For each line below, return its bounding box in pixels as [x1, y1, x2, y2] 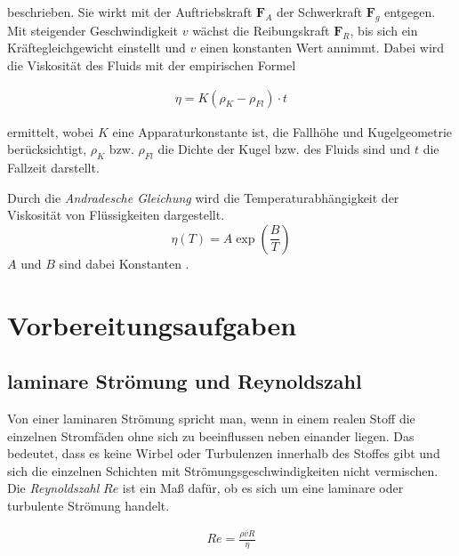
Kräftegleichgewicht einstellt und [7, 38, 186, 57]
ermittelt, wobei [7, 122, 94, 141]
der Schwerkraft [276, 3, 363, 20]
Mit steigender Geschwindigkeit [7, 20, 179, 39]
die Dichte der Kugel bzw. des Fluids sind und [157, 140, 411, 158]
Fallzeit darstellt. [7, 158, 100, 176]
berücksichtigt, [7, 140, 87, 158]
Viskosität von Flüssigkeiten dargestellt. [7, 205, 225, 224]
